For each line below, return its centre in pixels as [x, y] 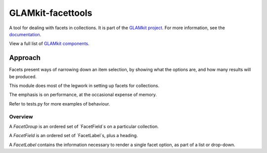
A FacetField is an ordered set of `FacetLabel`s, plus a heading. [73, 136]
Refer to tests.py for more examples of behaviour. [60, 103]
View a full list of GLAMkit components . [49, 44]
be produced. [23, 76]
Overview [21, 116]
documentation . [25, 34]
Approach [25, 58]
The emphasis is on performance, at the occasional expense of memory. [83, 95]
